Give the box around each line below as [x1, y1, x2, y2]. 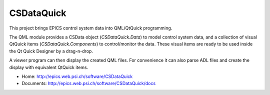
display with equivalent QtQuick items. [9, 64, 88, 70]
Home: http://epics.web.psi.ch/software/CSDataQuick [21, 73, 133, 79]
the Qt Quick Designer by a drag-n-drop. [9, 48, 93, 54]
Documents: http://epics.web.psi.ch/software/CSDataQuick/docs [21, 80, 156, 86]
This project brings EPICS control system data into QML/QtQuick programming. [9, 25, 172, 31]
